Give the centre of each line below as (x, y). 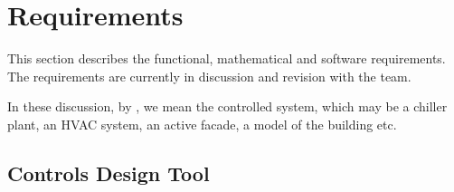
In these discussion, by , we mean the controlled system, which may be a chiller (227, 106)
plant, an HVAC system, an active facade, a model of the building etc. (202, 124)
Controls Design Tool (109, 173)
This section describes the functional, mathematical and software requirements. (227, 58)
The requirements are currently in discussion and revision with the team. (209, 76)
